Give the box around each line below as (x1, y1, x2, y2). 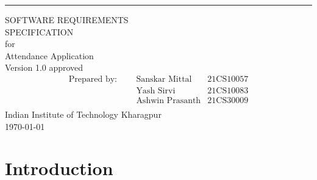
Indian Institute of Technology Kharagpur (5, 108, 162, 121)
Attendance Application (5, 49, 94, 62)
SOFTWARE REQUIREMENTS (5, 13, 129, 26)
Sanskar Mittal (136, 74, 192, 84)
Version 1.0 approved (5, 61, 84, 74)
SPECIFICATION (5, 25, 74, 38)
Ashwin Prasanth (136, 96, 201, 106)
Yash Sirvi (136, 87, 176, 96)
